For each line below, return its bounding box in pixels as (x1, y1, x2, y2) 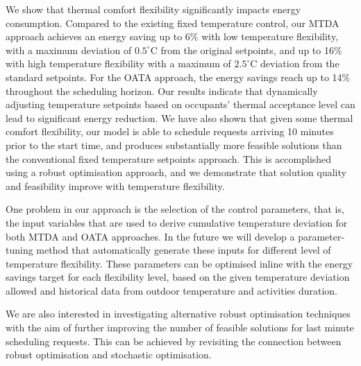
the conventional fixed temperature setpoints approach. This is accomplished (6, 151, 332, 166)
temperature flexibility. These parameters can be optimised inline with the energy (6, 256, 353, 270)
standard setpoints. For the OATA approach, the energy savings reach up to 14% (6, 69, 351, 84)
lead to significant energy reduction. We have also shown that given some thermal (6, 110, 353, 125)
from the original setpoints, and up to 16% (160, 42, 342, 57)
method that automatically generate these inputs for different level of (36, 243, 331, 257)
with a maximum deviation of (6, 42, 132, 57)
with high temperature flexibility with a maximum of (6, 56, 231, 71)
